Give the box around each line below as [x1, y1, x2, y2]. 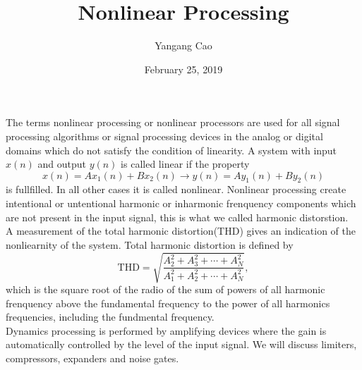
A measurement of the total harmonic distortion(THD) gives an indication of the [6, 223, 356, 238]
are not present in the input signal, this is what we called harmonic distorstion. [6, 209, 349, 224]
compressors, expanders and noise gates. [6, 350, 179, 365]
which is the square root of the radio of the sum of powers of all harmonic [6, 282, 325, 296]
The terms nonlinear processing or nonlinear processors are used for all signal [6, 115, 340, 130]
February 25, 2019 [144, 61, 223, 76]
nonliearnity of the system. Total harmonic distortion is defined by [6, 237, 294, 252]
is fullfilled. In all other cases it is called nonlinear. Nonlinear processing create [6, 182, 346, 197]
